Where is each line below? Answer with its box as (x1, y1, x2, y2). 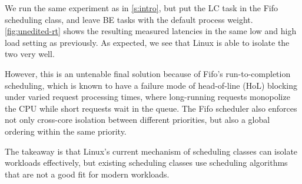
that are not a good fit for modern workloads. (5, 168, 170, 180)
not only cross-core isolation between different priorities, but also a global (5, 113, 270, 126)
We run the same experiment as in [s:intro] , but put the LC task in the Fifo (5, 2, 278, 14)
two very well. (5, 48, 55, 60)
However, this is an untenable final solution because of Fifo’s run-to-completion (5, 67, 291, 79)
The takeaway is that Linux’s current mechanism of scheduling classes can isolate (5, 145, 298, 157)
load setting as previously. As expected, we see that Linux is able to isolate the (5, 36, 290, 48)
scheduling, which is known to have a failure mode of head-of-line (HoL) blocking (5, 79, 298, 91)
